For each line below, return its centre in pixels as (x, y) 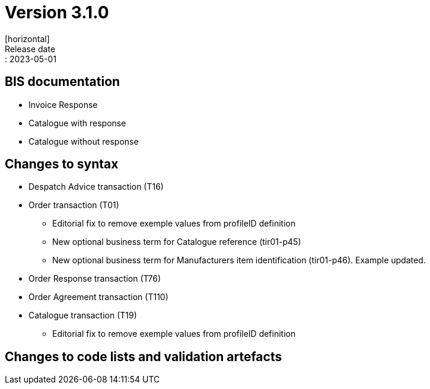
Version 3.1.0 (57, 12)
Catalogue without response (84, 141)
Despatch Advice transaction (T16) (96, 187)
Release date (30, 49)
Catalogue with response (77, 123)
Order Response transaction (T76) (95, 279)
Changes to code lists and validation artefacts (144, 356)
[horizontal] (27, 39)
